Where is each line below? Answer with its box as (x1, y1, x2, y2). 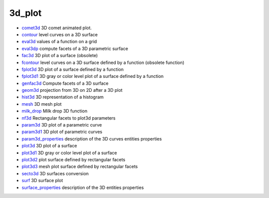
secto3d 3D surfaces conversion (21, 170, 89, 176)
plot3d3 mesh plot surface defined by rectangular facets (21, 164, 138, 170)
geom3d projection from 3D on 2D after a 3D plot (21, 87, 123, 93)
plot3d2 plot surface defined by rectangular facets (21, 156, 126, 162)
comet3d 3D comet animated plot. (21, 25, 92, 31)
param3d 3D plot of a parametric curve (21, 122, 102, 128)
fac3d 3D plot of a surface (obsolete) (21, 53, 98, 59)
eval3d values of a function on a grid (21, 39, 97, 45)
